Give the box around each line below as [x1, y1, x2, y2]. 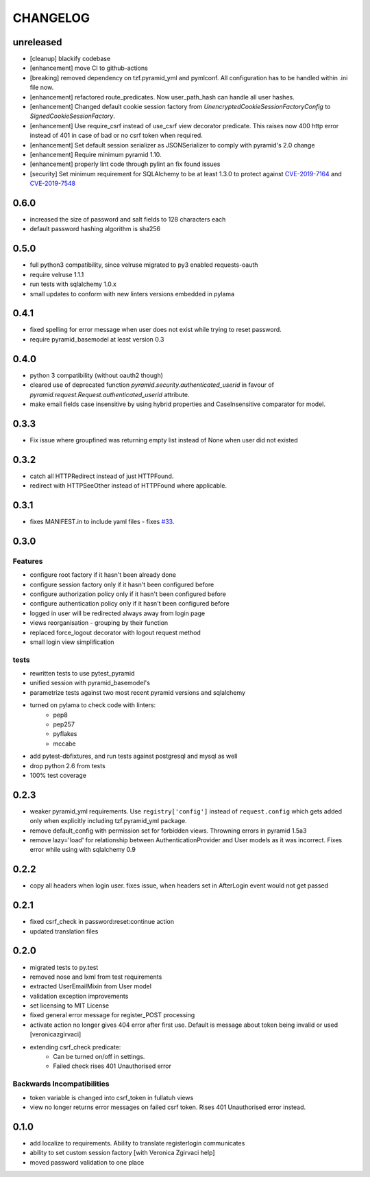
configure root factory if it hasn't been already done [29, 571, 176, 579]
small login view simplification [29, 638, 114, 646]
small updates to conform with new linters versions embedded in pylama [29, 289, 235, 298]
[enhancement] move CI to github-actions [29, 64, 149, 72]
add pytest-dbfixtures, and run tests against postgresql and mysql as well [29, 752, 238, 761]
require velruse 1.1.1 [29, 270, 84, 278]
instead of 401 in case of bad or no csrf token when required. [29, 131, 203, 140]
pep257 [53, 720, 75, 728]
